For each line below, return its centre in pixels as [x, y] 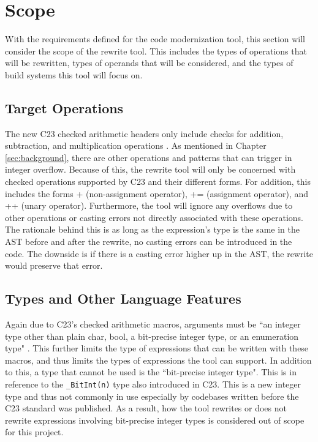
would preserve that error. [54, 265]
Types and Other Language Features [123, 298]
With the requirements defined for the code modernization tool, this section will [155, 39]
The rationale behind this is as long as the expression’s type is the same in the [153, 229]
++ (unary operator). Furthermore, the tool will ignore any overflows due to [149, 205]
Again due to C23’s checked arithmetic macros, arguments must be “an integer [153, 324]
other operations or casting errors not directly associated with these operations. [154, 217]
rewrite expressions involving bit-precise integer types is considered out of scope [155, 420]
